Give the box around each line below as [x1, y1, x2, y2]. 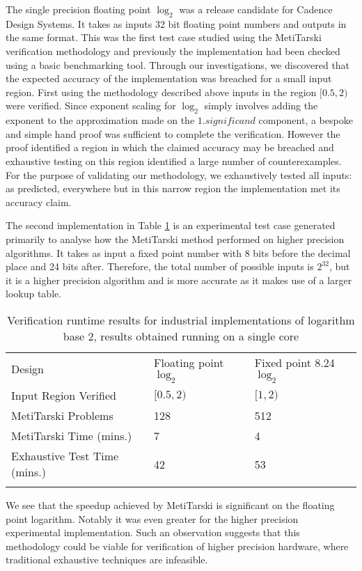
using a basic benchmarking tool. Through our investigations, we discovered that [6, 57, 350, 72]
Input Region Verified [11, 387, 116, 404]
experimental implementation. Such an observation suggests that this [6, 525, 300, 540]
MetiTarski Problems [11, 407, 113, 424]
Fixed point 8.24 [254, 354, 335, 370]
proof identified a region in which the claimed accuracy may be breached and [6, 140, 334, 155]
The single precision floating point [6, 2, 151, 16]
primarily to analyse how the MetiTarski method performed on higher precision [6, 231, 345, 246]
